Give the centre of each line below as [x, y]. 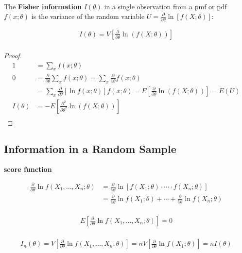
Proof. [13, 55]
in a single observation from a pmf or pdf [165, 6]
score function [28, 169]
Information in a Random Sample [90, 148]
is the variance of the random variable [88, 16]
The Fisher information [43, 6]
